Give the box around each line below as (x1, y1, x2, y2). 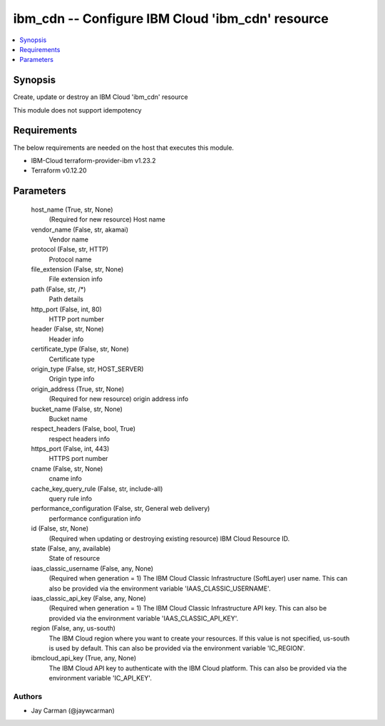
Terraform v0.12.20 (31, 166, 87, 175)
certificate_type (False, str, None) (31, 345, 130, 353)
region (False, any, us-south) (31, 624, 115, 633)
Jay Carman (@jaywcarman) (31, 706, 115, 715)
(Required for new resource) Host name (48, 215, 165, 224)
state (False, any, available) (31, 544, 111, 552)
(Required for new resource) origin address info (48, 395, 189, 403)
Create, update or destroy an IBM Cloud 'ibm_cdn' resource (13, 93, 188, 101)
